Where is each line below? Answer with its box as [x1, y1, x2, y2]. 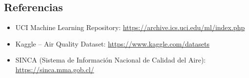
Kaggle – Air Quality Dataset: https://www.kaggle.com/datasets [15, 38, 209, 48]
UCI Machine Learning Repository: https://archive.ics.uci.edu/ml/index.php [15, 22, 245, 32]
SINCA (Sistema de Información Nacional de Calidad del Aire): [15, 55, 206, 65]
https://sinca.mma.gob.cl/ [15, 64, 94, 74]
